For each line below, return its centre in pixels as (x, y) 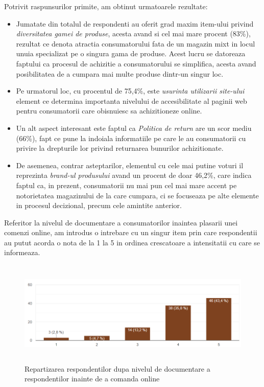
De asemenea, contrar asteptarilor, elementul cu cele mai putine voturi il (130, 165)
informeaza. (22, 252)
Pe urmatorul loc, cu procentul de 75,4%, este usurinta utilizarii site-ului (130, 91)
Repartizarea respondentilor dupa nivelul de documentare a (117, 368)
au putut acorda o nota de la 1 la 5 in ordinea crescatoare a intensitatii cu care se (132, 242)
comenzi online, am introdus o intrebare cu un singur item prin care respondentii (131, 232)
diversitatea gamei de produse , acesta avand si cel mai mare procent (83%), (133, 33)
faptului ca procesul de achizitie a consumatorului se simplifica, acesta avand (136, 63)
